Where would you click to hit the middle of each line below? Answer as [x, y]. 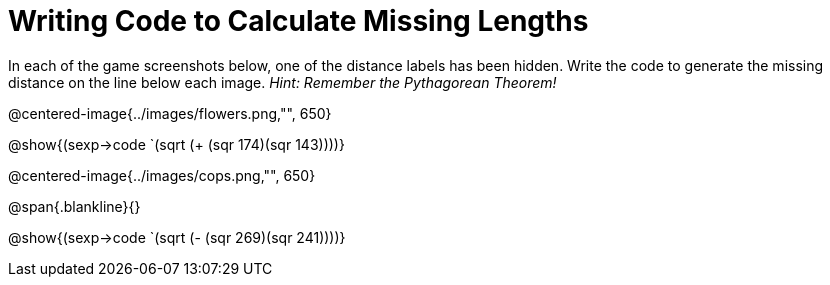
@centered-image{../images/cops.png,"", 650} [162, 175]
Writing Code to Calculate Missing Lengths [298, 21]
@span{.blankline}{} [74, 206]
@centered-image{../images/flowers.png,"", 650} [170, 113]
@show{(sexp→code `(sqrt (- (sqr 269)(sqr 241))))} [177, 237]
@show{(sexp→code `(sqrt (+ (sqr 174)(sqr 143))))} [176, 144]
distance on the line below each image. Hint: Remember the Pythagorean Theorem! [282, 82]
